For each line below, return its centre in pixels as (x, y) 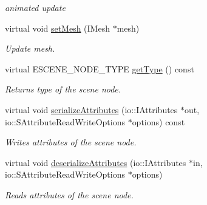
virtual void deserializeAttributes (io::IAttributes (96, 162)
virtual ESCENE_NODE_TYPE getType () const (100, 68)
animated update (35, 7)
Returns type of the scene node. (63, 89)
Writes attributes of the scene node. (71, 142)
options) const (158, 121)
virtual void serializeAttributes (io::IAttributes (91, 109)
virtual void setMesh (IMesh (57, 28)
